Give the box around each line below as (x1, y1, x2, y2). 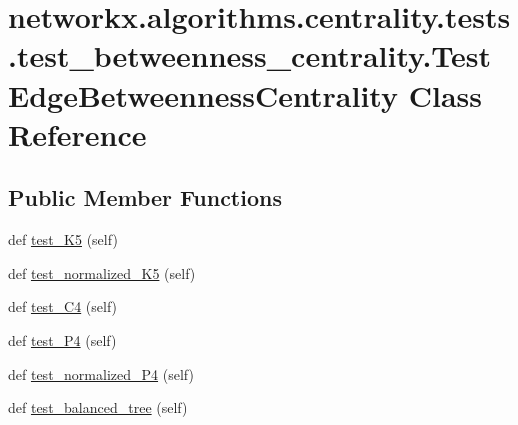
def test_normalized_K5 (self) (8, 262, 196, 283)
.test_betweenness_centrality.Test (8, 35, 492, 76)
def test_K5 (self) (8, 229, 118, 250)
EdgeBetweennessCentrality (8, 74, 398, 115)
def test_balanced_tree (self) (8, 397, 188, 418)
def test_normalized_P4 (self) (8, 363, 194, 384)
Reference (8, 113, 147, 154)
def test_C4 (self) (8, 296, 118, 317)
